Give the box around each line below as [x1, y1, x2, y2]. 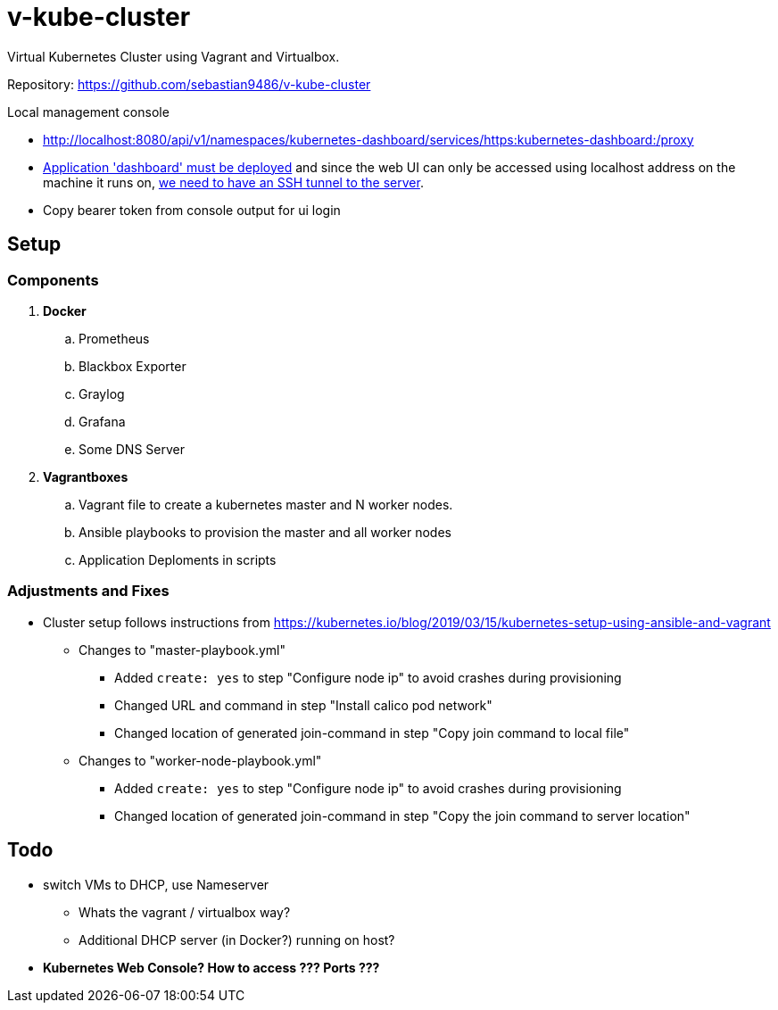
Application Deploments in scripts [79, 551, 277, 567]
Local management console [7, 103, 170, 120]
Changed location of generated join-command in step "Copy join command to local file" [114, 724, 630, 741]
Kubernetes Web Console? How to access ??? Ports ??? [43, 959, 380, 975]
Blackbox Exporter [79, 358, 186, 374]
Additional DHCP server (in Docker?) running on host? [79, 931, 395, 948]
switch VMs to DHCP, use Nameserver [43, 876, 269, 892]
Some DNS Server [79, 441, 185, 457]
